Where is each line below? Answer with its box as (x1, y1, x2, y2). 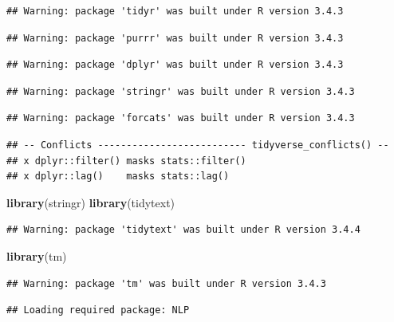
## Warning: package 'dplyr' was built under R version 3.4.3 (6, 59, 344, 71)
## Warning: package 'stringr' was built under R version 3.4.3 (6, 85, 355, 97)
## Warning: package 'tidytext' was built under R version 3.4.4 (6, 224, 361, 236)
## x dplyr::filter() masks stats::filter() (6, 155, 246, 167)
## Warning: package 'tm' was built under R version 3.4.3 (6, 277, 326, 289)
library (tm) (6, 247, 67, 264)
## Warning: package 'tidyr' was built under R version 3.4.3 (6, 6, 344, 17)
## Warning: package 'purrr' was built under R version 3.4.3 (6, 32, 344, 44)
